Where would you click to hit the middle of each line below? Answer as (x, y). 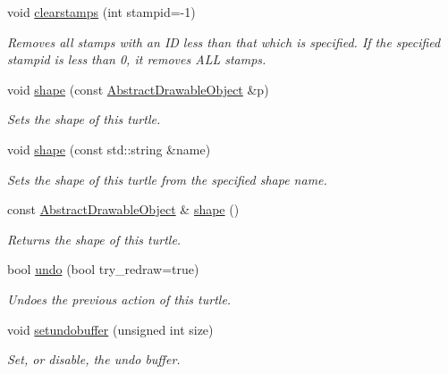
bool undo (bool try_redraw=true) (103, 269)
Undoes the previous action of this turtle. (119, 299)
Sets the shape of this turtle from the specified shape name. (167, 179)
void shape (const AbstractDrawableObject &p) (138, 89)
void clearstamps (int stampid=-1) (101, 12)
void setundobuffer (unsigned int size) (110, 329)
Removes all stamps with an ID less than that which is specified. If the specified (224, 42)
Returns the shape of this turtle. (94, 239)
